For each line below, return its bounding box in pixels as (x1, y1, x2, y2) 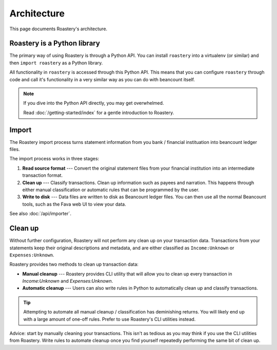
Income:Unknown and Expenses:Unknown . (22, 278, 113, 284)
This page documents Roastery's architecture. (9, 26, 108, 32)
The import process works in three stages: (9, 156, 100, 162)
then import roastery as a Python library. (9, 60, 103, 66)
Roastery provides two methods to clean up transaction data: (9, 261, 138, 267)
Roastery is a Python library (9, 39, 100, 48)
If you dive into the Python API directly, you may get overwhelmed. (23, 100, 164, 106)
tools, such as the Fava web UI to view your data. (22, 201, 126, 207)
